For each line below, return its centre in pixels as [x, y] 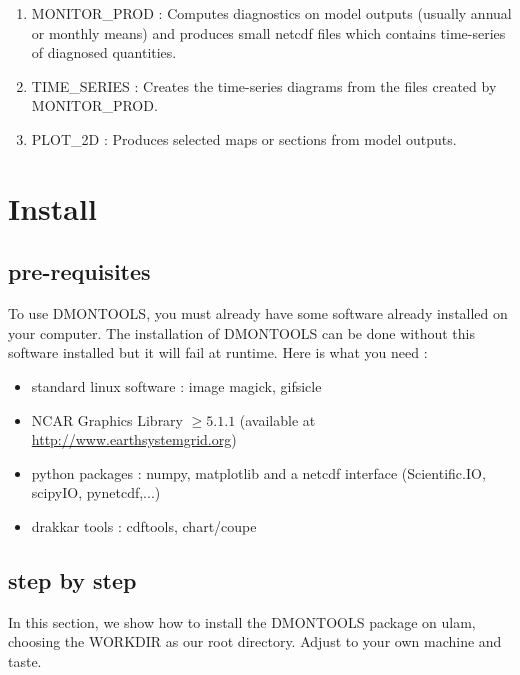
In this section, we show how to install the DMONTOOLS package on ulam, [242, 621]
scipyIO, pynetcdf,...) [96, 492]
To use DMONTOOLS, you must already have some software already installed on [258, 313]
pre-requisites [79, 271]
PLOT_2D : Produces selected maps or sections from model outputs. [244, 138]
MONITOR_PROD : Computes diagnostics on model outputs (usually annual [271, 13]
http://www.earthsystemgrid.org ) [134, 439]
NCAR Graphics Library [107, 419]
